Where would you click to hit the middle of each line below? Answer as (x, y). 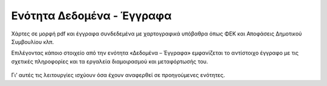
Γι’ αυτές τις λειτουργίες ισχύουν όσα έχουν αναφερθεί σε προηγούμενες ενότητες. (118, 75)
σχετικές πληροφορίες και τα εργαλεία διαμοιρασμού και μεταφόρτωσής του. (110, 61)
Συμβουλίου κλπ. (33, 41)
